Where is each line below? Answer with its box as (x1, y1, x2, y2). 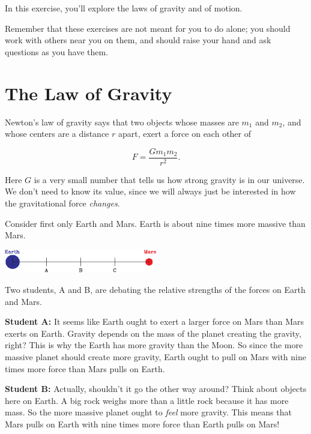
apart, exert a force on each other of (118, 127, 252, 140)
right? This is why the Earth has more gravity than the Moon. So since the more (5, 339, 303, 351)
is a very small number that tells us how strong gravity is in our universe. (34, 173, 305, 185)
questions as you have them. (5, 45, 109, 58)
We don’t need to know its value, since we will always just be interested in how (5, 185, 296, 197)
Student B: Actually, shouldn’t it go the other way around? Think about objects (5, 382, 307, 395)
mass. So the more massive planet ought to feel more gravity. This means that (5, 406, 292, 418)
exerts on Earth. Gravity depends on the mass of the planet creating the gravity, (5, 327, 301, 339)
